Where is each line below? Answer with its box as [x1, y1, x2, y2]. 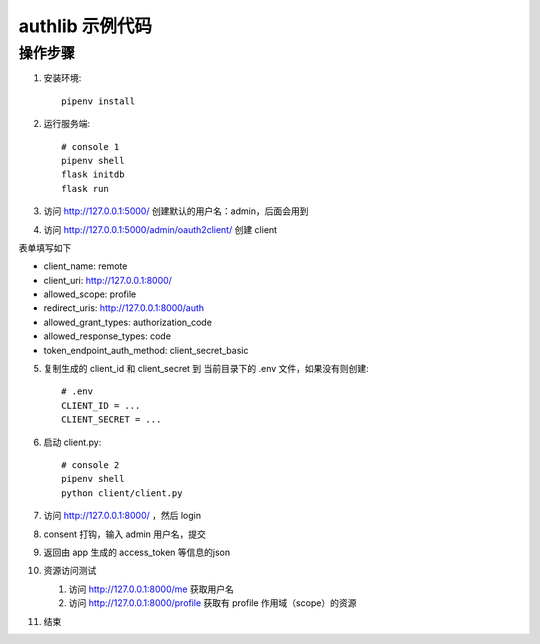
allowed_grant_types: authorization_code [43, 316, 212, 328]
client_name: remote [43, 260, 128, 272]
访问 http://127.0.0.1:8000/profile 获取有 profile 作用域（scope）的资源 [68, 597, 357, 609]
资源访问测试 [43, 565, 97, 577]
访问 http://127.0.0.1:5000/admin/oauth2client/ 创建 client [43, 223, 278, 235]
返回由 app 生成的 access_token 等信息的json [43, 546, 231, 558]
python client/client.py [61, 487, 183, 499]
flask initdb [61, 169, 125, 180]
